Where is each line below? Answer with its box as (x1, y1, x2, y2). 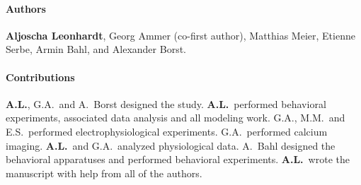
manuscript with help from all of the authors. (6, 165, 202, 180)
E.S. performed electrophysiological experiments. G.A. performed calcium (6, 124, 328, 138)
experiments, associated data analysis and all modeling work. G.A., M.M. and (6, 110, 345, 125)
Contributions (6, 69, 75, 84)
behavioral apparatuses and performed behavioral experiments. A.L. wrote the (6, 152, 350, 167)
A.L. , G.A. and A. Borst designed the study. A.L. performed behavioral (6, 96, 326, 111)
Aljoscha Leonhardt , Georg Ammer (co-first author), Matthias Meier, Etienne (6, 28, 355, 42)
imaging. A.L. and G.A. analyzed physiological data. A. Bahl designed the (6, 138, 336, 153)
